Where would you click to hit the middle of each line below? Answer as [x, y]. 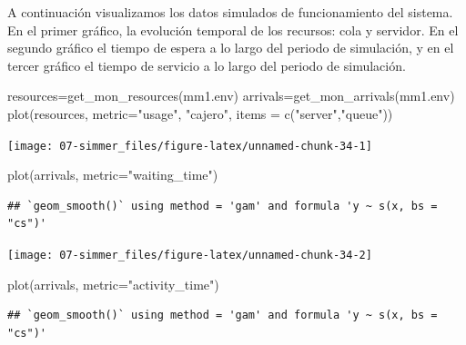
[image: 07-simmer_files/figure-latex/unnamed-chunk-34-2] [190, 255]
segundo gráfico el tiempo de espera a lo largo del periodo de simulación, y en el [231, 48]
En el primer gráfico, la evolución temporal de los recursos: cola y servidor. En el [233, 30]
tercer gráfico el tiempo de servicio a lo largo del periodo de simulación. [207, 65]
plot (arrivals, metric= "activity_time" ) [113, 284]
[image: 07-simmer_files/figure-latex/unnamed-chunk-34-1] [190, 146]
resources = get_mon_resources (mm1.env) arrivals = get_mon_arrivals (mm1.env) [231, 96]
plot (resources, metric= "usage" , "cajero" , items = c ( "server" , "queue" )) [200, 113]
